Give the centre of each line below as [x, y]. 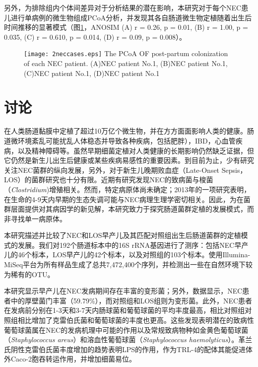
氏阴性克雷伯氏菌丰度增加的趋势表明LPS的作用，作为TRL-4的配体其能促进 [125, 349]
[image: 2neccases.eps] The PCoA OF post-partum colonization [126, 53]
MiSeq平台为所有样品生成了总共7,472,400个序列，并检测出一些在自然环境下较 [128, 264]
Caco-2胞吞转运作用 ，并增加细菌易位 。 [73, 359]
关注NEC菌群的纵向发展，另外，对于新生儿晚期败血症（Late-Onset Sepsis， [126, 170]
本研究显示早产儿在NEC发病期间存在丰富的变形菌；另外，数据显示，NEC [123, 291]
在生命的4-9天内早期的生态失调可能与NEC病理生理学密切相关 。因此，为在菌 [127, 199]
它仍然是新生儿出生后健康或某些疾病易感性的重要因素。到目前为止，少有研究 [129, 160]
